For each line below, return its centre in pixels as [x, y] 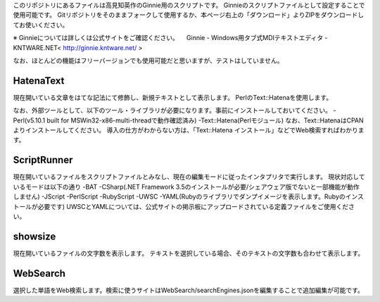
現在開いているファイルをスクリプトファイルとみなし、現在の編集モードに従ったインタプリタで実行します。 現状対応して [189, 177]
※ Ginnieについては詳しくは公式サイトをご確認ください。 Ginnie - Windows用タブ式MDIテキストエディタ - [170, 38]
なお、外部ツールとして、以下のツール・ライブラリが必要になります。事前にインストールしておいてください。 [172, 111]
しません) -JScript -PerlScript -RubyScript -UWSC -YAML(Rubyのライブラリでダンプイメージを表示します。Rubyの [179, 196]
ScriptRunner [43, 160]
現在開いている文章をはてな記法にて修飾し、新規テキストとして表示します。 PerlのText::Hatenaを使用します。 [173, 97]
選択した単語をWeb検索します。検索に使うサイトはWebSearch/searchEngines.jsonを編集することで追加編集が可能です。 [188, 290]
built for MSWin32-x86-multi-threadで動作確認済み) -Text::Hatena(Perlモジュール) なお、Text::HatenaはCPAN [205, 120]
